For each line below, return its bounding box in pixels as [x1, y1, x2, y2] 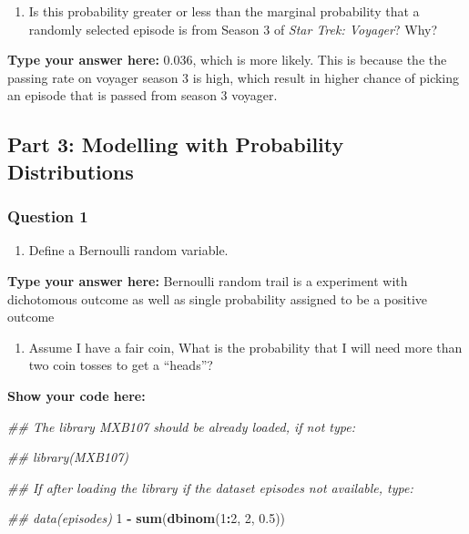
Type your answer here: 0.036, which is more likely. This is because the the [7, 50, 447, 69]
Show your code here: [7, 385, 146, 405]
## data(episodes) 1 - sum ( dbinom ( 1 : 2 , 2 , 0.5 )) [7, 508, 286, 528]
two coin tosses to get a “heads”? [28, 355, 213, 375]
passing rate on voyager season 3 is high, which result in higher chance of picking [7, 67, 460, 87]
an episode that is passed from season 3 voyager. [7, 86, 278, 105]
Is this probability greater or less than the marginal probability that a [28, 2, 420, 20]
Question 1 [7, 205, 88, 228]
